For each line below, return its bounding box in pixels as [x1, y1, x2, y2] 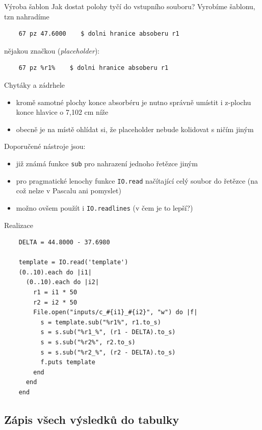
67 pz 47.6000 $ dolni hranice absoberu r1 [18, 30, 179, 38]
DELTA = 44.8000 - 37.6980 [18, 239, 110, 246]
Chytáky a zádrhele [4, 79, 65, 90]
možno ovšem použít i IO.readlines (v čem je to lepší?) [16, 202, 193, 213]
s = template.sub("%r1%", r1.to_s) [40, 318, 161, 326]
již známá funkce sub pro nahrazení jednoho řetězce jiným [16, 158, 198, 168]
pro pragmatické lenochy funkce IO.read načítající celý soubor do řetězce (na [16, 175, 258, 186]
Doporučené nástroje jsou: [4, 141, 86, 151]
